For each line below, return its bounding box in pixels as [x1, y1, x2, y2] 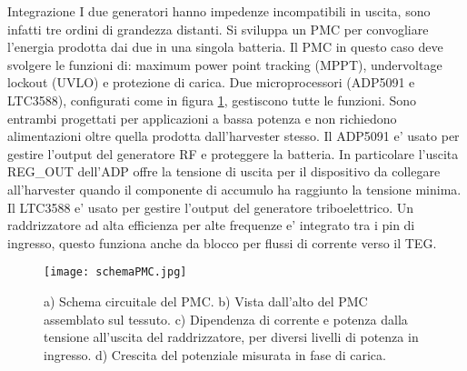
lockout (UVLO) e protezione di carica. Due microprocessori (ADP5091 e [7, 73, 415, 92]
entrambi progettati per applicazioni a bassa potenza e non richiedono [7, 108, 397, 127]
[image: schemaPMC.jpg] [44, 266, 187, 279]
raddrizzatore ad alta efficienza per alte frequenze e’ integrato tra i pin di [7, 216, 415, 235]
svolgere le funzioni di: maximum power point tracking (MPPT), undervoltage [7, 55, 442, 74]
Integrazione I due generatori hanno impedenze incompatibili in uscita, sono [7, 2, 431, 20]
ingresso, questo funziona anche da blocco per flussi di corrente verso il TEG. [7, 233, 437, 252]
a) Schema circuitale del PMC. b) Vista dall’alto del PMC [44, 291, 368, 310]
